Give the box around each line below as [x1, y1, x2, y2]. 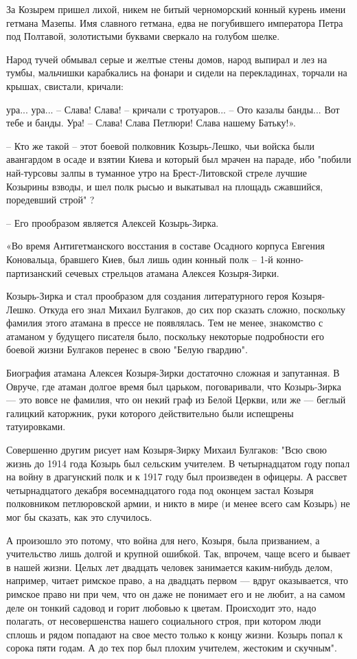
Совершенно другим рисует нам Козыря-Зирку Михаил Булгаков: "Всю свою [6, 443, 327, 457]
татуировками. [6, 419, 66, 434]
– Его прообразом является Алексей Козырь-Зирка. [6, 215, 219, 230]
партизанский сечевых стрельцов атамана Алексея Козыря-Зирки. [6, 265, 279, 280]
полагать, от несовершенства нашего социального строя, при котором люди [6, 614, 321, 628]
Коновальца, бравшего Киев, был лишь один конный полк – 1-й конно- [6, 252, 304, 266]
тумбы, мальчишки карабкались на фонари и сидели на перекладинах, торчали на [6, 65, 347, 80]
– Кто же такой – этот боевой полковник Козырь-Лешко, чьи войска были [6, 138, 314, 153]
